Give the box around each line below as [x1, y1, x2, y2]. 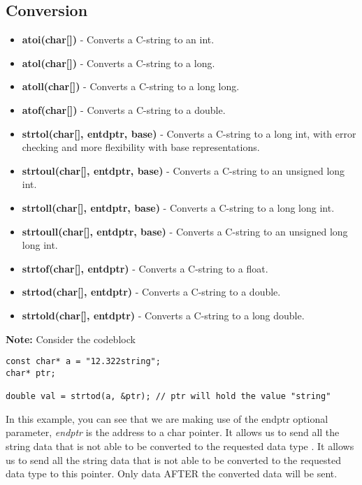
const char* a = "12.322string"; [6, 356, 161, 367]
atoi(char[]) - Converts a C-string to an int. [22, 32, 215, 47]
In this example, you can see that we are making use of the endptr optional [6, 411, 328, 426]
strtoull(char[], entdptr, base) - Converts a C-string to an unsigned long [22, 224, 348, 238]
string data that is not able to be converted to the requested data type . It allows [6, 438, 354, 453]
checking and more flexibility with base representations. [22, 140, 260, 154]
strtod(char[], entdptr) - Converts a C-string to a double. [22, 284, 281, 299]
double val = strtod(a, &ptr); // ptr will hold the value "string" [6, 391, 331, 402]
